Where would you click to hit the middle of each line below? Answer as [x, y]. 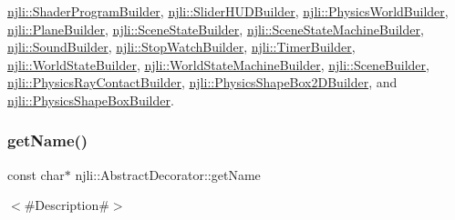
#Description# [67, 205]
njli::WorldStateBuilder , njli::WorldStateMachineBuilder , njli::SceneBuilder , [218, 64]
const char [36, 174]
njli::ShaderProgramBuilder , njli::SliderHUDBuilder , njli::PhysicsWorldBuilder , [228, 11]
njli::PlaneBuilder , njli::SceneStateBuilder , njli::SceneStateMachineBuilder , [216, 29]
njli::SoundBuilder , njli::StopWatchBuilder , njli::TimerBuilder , [181, 47]
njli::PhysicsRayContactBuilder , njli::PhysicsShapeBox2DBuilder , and [202, 82]
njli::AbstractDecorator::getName [168, 174]
